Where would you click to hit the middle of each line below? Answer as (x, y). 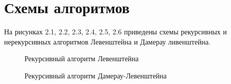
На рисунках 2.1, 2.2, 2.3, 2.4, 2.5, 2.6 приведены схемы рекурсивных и (116, 32)
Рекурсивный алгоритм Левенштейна (82, 58)
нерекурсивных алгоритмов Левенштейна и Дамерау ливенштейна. (107, 41)
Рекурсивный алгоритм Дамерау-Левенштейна (96, 75)
